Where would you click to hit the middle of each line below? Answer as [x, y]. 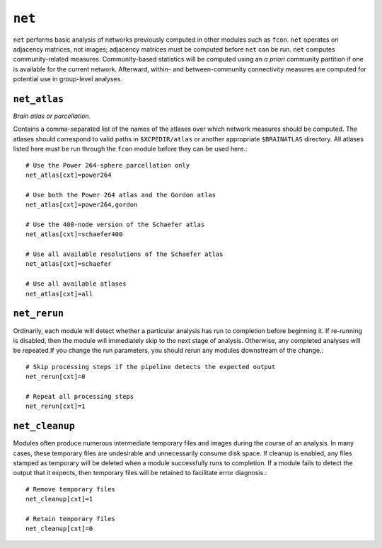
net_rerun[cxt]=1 [56, 406]
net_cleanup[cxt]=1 [59, 499]
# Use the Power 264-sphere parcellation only [108, 165]
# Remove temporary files [71, 489]
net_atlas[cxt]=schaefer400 [74, 234]
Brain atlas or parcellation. [52, 116]
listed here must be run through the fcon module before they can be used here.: [130, 149]
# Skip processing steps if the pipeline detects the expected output [151, 367]
